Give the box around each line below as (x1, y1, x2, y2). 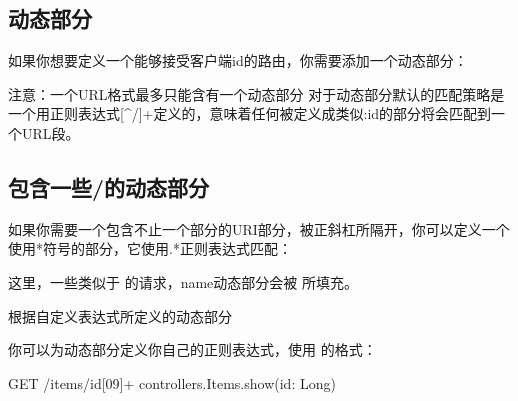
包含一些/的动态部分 (8, 171, 210, 202)
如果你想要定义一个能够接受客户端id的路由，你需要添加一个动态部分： (8, 50, 468, 71)
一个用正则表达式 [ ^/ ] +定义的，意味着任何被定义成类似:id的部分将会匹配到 (8, 103, 492, 124)
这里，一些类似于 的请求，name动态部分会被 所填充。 (8, 271, 358, 292)
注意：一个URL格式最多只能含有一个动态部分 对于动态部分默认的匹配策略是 (8, 83, 505, 104)
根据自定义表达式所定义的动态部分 (8, 305, 232, 326)
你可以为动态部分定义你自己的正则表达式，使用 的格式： (8, 339, 377, 360)
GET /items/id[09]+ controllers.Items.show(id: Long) (8, 372, 336, 393)
